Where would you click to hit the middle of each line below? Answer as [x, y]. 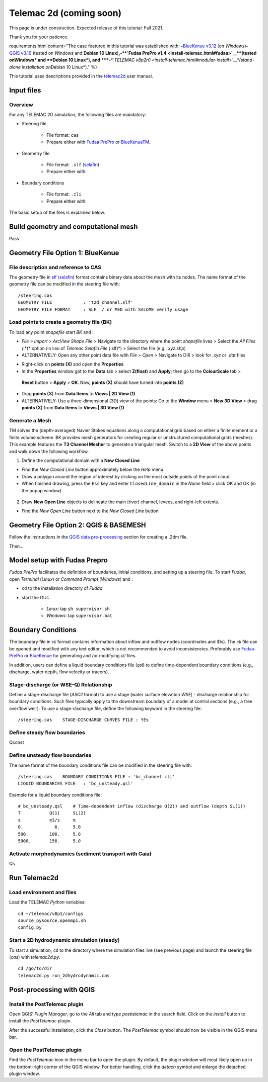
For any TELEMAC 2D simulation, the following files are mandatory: [78, 115]
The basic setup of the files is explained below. [57, 212]
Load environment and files [43, 892]
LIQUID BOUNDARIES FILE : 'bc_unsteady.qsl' [76, 784]
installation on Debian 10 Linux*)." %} [59, 67]
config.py [30, 928]
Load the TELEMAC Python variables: [47, 902]
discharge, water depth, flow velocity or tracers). [59, 672]
